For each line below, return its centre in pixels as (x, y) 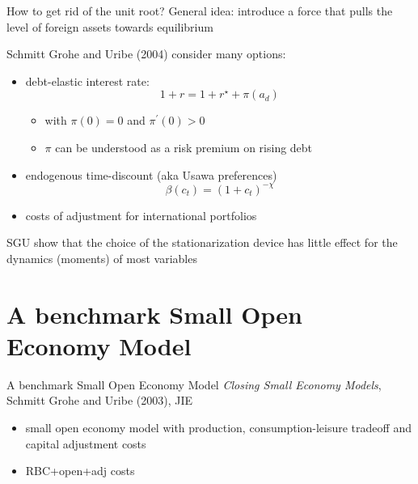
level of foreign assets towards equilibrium (110, 26)
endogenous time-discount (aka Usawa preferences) (151, 174)
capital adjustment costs (86, 443)
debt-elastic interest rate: (87, 81)
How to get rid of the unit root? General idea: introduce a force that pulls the (200, 11)
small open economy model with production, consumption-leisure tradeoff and (218, 427)
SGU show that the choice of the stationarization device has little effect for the (202, 242)
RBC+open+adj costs (80, 471)
